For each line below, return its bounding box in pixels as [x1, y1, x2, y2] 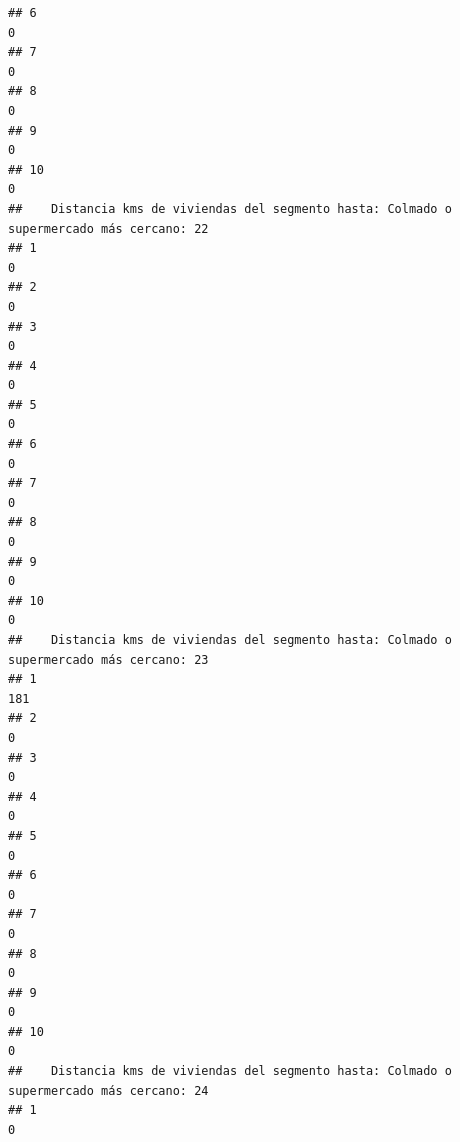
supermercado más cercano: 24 [8, 1083, 209, 1098]
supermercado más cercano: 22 [8, 221, 209, 236]
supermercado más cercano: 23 [8, 652, 209, 667]
